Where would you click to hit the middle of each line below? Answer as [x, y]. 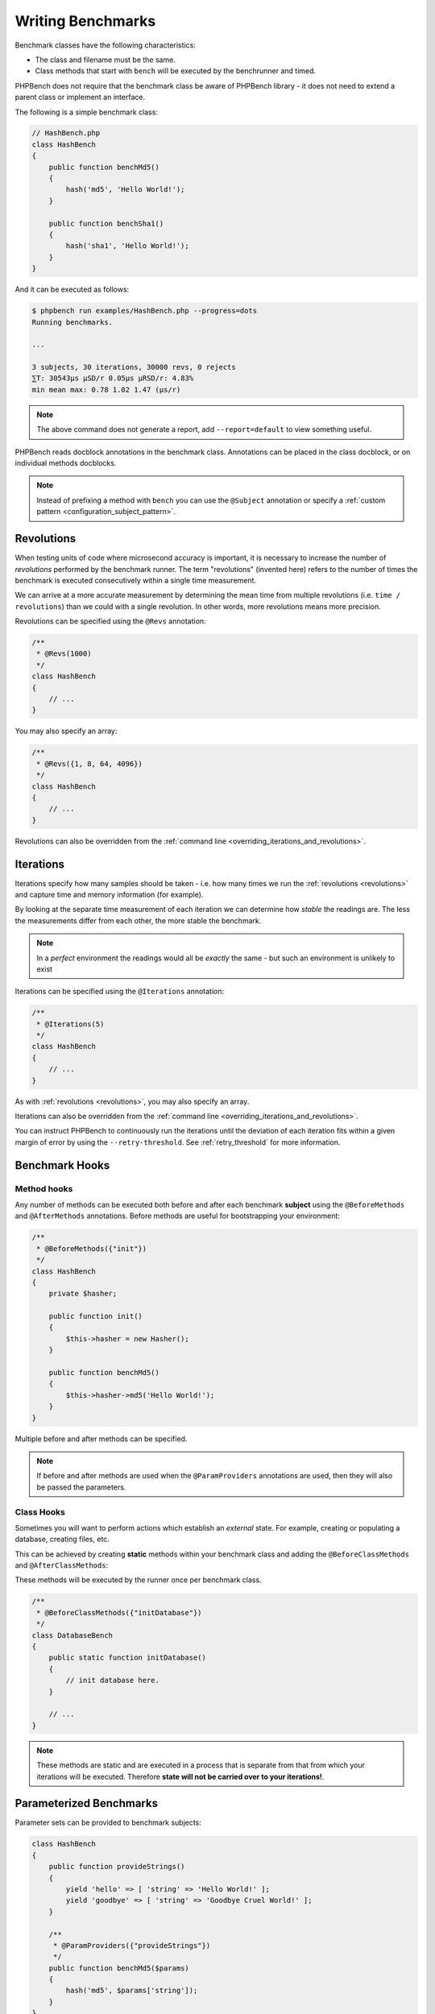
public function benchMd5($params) [119, 1968]
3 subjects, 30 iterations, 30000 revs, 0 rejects [134, 367]
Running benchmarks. [72, 322]
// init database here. [113, 1680]
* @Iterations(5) [70, 1024]
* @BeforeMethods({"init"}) [92, 1248]
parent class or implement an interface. [80, 97]
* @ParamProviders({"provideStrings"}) [132, 1945]
